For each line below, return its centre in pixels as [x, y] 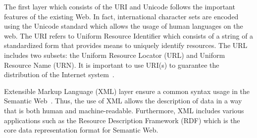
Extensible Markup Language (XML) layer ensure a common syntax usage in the [127, 91]
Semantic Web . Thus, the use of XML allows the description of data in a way [123, 101]
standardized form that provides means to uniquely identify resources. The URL [126, 45]
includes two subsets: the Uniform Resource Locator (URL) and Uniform [115, 55]
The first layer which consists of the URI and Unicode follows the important [120, 6]
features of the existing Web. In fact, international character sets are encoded [121, 16]
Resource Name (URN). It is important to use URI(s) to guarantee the [112, 65]
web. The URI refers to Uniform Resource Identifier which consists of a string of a [129, 35]
